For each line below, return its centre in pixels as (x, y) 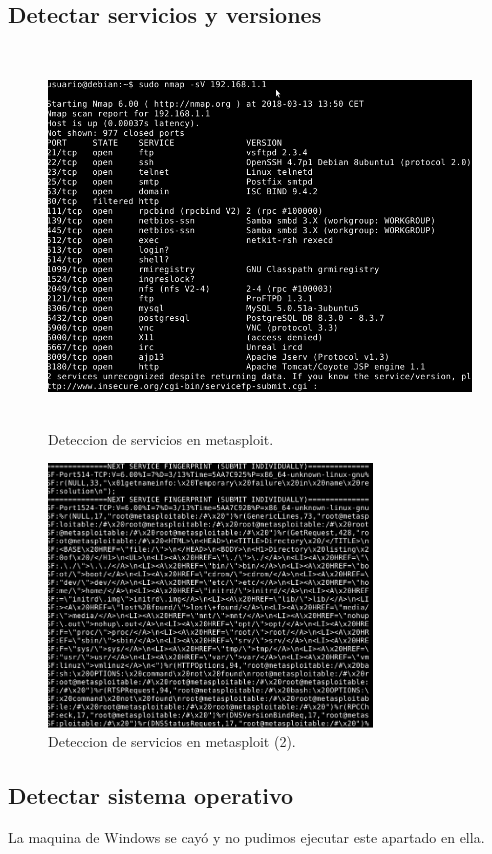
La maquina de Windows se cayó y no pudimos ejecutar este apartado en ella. (246, 837)
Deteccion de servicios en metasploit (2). (172, 741)
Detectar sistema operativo (151, 795)
